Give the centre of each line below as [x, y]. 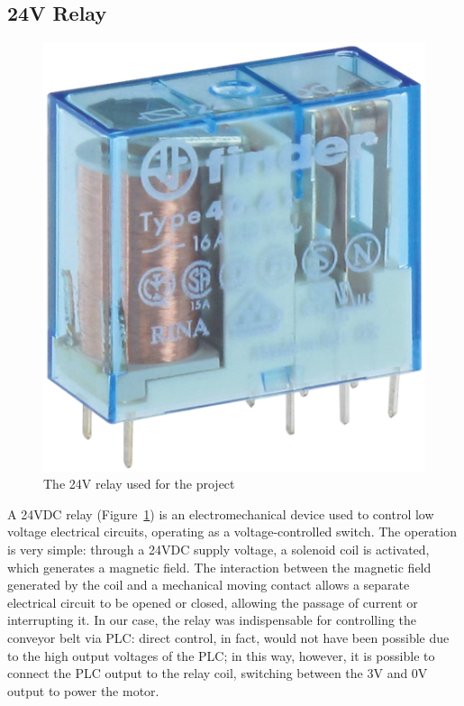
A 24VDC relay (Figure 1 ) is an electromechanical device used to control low [221, 513]
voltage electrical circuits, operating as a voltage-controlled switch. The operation [232, 532]
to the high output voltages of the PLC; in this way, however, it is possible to [221, 655]
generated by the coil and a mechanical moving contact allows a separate [209, 585]
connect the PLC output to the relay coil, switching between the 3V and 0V [218, 673]
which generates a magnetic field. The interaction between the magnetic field [219, 567]
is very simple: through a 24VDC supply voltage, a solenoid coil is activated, [218, 550]
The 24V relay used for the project [139, 484]
